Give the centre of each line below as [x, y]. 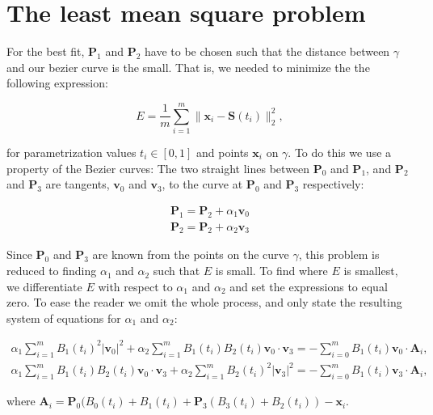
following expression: [57, 83]
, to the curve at [202, 184]
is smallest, [371, 271]
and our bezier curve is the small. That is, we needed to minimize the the [188, 67]
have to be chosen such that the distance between [267, 51]
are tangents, [78, 184]
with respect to [135, 286]
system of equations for [64, 318]
